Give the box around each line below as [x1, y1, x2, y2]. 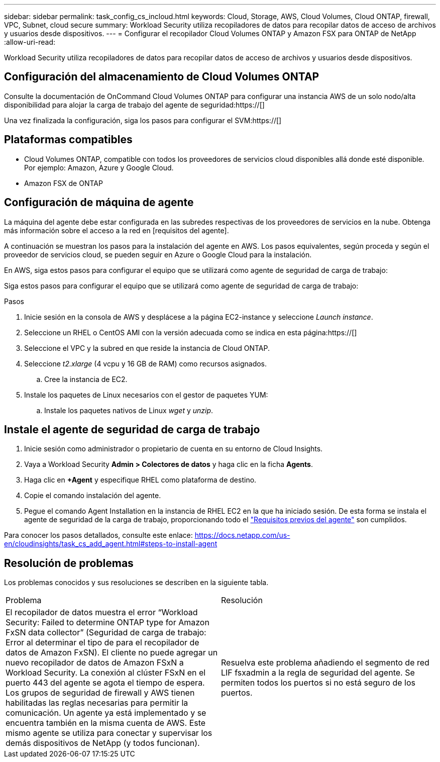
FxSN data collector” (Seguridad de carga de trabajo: [6, 627, 206, 638]
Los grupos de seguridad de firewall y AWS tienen [6, 688, 195, 698]
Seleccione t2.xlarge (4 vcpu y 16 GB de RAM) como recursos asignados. [24, 359, 267, 368]
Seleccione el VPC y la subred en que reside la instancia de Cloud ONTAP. [24, 343, 270, 352]
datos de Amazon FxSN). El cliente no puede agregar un [6, 647, 218, 658]
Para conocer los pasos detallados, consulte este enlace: [4, 531, 193, 540]
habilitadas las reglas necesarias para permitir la [6, 698, 188, 708]
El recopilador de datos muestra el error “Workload [6, 607, 198, 618]
